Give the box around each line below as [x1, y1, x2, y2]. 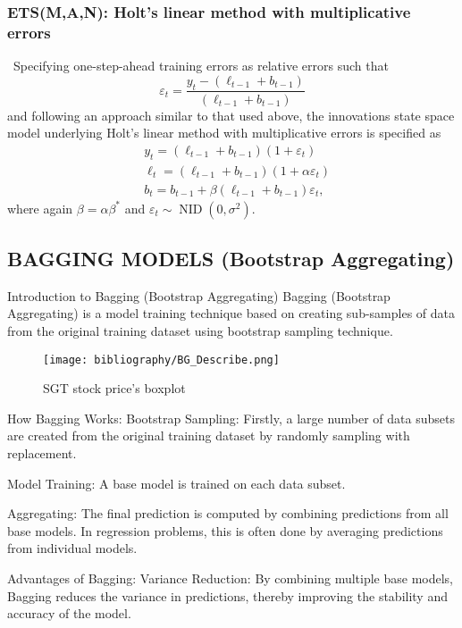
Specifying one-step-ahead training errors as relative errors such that [13, 56, 389, 75]
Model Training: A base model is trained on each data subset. [7, 473, 346, 492]
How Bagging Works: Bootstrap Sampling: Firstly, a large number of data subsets [7, 408, 455, 427]
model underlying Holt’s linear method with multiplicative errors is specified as [7, 123, 441, 142]
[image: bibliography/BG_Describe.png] [43, 353, 280, 366]
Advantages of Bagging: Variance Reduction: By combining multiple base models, [7, 569, 454, 588]
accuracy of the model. [7, 604, 131, 623]
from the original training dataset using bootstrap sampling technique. [7, 322, 393, 340]
